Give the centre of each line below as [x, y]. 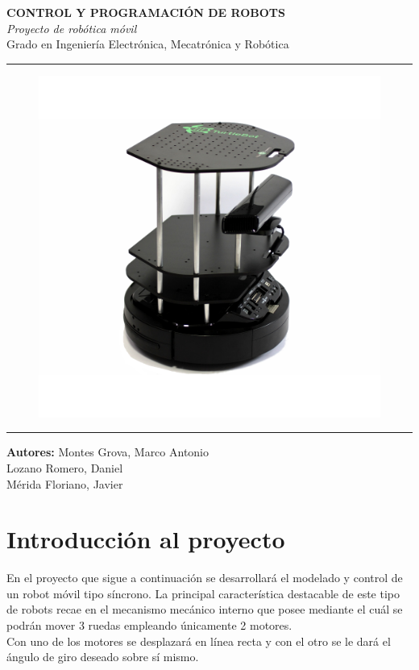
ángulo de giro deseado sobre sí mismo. [103, 657]
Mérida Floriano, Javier [65, 483]
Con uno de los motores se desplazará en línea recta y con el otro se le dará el [199, 641]
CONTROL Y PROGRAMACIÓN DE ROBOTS [146, 12]
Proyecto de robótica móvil [72, 28]
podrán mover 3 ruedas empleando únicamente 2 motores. [149, 625]
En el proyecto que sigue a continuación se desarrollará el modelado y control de [205, 578]
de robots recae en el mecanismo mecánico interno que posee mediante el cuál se [205, 609]
